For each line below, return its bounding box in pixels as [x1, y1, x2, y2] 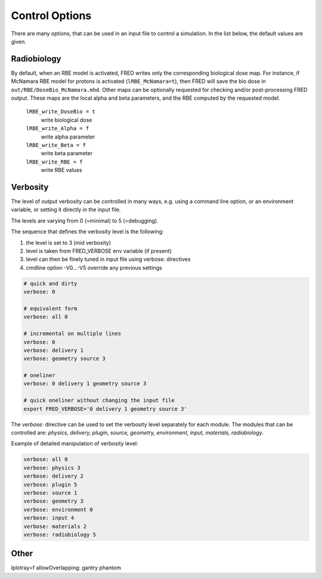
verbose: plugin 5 [23, 481, 78, 488]
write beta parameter [41, 150, 92, 157]
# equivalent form [23, 305, 78, 312]
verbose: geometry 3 [23, 498, 83, 504]
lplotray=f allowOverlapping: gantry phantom [11, 564, 122, 571]
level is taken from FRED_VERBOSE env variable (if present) [26, 248, 172, 254]
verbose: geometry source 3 [23, 355, 106, 362]
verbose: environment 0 [23, 506, 94, 513]
